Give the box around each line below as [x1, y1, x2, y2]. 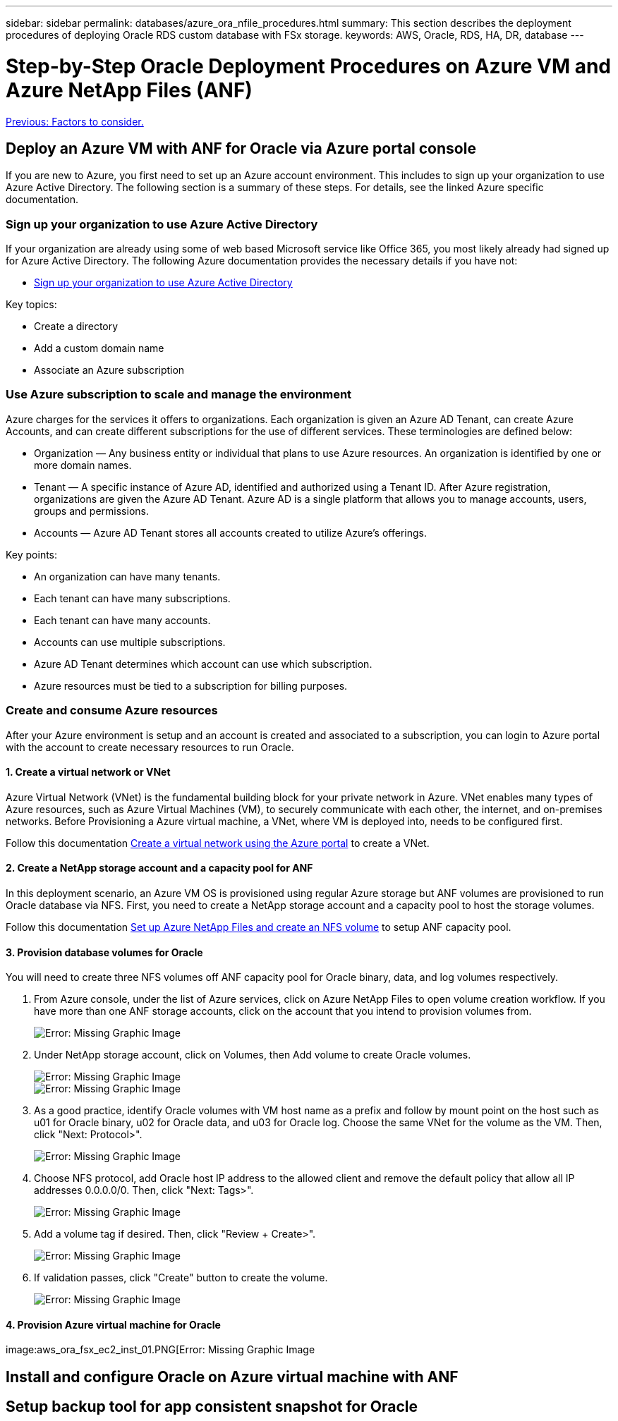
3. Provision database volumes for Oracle [6, 946, 203, 958]
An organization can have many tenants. [34, 570, 221, 583]
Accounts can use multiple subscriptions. [34, 635, 226, 648]
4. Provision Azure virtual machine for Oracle [6, 1318, 221, 1331]
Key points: [6, 548, 58, 561]
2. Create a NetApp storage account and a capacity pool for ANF [6, 862, 313, 874]
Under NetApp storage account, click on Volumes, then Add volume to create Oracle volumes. [34, 1049, 471, 1061]
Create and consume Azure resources [6, 703, 218, 718]
